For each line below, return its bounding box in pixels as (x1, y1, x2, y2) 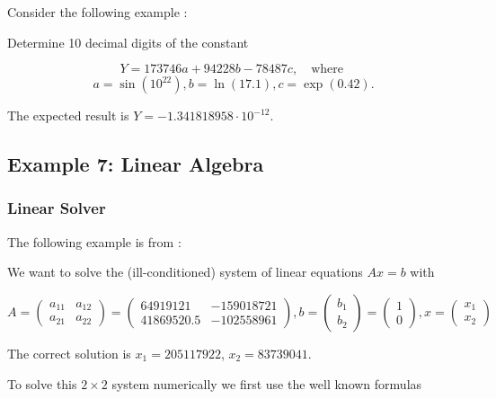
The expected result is (7, 106, 129, 125)
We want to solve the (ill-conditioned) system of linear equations (7, 262, 363, 281)
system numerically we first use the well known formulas (111, 374, 422, 393)
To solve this (7, 374, 77, 393)
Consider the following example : (7, 3, 188, 21)
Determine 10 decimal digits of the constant (7, 32, 249, 51)
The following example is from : (7, 232, 182, 251)
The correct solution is (7, 343, 131, 362)
